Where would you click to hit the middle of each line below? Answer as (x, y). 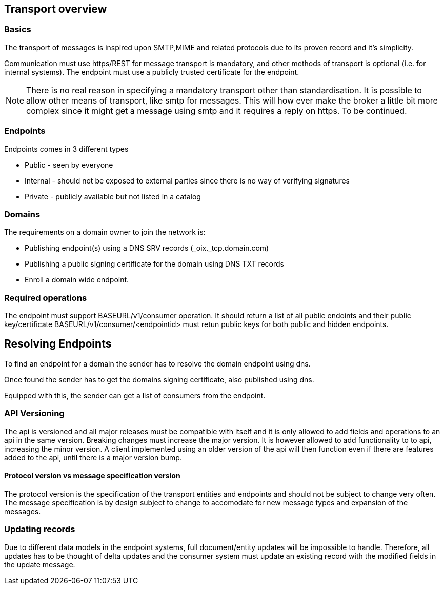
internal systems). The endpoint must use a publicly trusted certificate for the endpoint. (152, 72)
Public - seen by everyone (69, 165)
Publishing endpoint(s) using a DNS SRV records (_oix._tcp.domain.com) (147, 248)
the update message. (40, 564)
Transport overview (56, 9)
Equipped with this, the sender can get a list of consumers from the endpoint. (135, 395)
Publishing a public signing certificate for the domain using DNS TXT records (154, 264)
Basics (18, 29)
